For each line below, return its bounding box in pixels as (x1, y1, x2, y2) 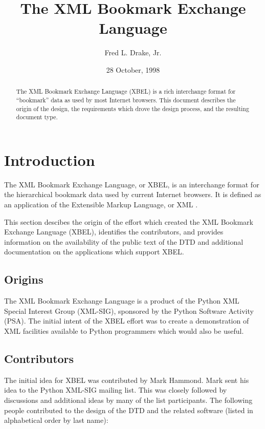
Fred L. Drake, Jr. (104, 47, 162, 58)
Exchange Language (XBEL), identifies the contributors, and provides (4, 226, 224, 237)
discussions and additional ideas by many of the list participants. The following (4, 394, 253, 405)
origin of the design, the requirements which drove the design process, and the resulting (16, 104, 249, 113)
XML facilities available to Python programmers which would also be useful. (4, 326, 244, 336)
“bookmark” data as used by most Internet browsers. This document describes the (16, 95, 236, 104)
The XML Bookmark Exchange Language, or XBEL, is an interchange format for (4, 179, 259, 189)
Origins (4, 271, 43, 287)
